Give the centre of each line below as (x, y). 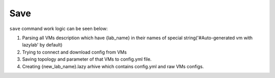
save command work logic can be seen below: (59, 29)
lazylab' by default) (42, 45)
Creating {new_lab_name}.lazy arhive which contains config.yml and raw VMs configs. (113, 66)
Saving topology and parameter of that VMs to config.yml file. (87, 59)
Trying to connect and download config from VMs (74, 52)
